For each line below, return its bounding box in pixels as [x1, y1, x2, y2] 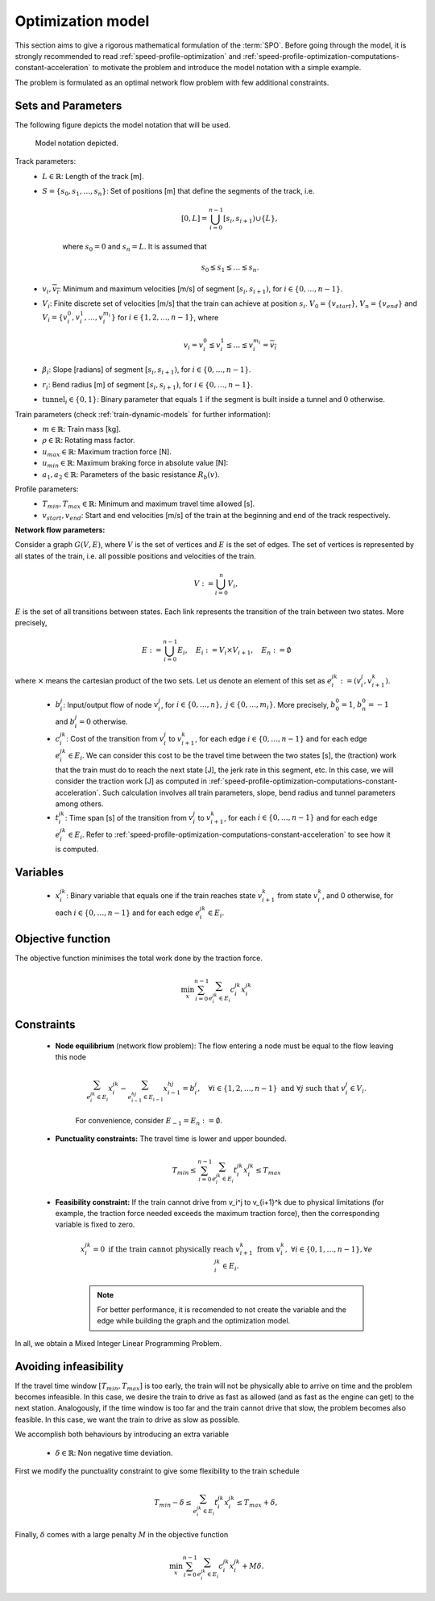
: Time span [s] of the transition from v [64, 813, 193, 822]
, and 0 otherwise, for [322, 890, 394, 900]
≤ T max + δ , [236, 1498, 278, 1509]
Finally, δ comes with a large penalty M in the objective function [14, 1529, 229, 1539]
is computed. [55, 844, 99, 854]
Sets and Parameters [14, 98, 122, 112]
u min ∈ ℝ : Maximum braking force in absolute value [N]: [42, 458, 229, 470]
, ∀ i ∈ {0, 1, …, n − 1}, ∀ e [284, 1244, 373, 1254]
